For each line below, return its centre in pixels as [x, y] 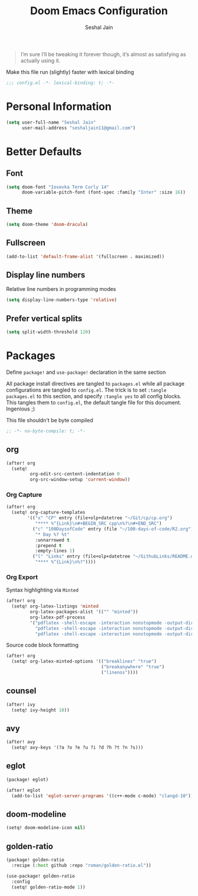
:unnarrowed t [52, 540]
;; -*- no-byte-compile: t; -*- [46, 431]
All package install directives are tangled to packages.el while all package [95, 383]
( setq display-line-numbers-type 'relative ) [62, 300]
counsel [21, 691]
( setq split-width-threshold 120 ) [49, 332]
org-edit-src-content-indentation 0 [75, 474]
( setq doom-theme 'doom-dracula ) [47, 225]
